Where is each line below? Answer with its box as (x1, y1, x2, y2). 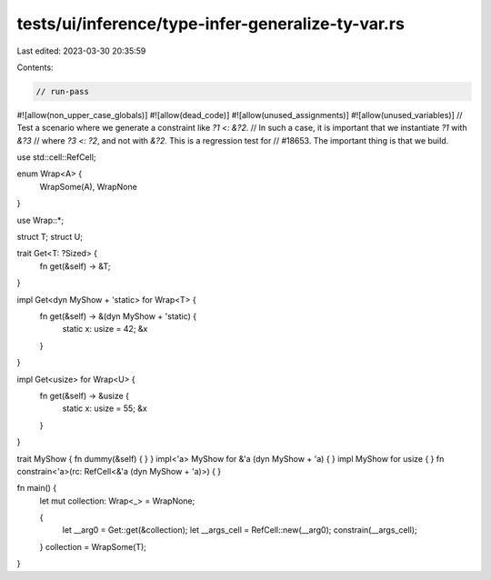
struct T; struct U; (16, 232, 84, 243)
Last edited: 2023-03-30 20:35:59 (16, 45, 146, 56)
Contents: (16, 62, 54, 73)
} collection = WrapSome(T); (39, 541, 147, 552)
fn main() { (16, 483, 57, 494)
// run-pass (35, 86, 90, 96)
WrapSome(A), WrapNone (39, 181, 138, 192)
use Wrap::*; (16, 215, 65, 225)
